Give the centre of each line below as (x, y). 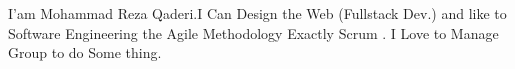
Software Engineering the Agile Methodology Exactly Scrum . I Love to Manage (253, 32)
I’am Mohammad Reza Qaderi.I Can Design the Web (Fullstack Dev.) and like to (257, 13)
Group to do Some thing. (85, 52)
